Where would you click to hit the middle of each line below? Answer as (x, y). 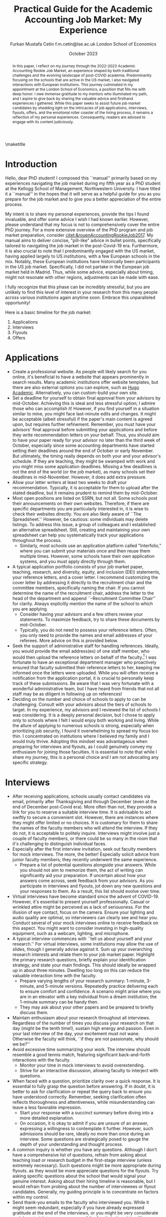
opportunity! (18, 303)
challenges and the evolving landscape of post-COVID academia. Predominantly (82, 75)
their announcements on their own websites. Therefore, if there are (81, 503)
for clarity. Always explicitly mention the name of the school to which (83, 604)
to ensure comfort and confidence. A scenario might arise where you (90, 992)
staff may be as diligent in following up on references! (67, 694)
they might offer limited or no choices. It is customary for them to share (85, 823)
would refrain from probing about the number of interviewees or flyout (84, 1187)
